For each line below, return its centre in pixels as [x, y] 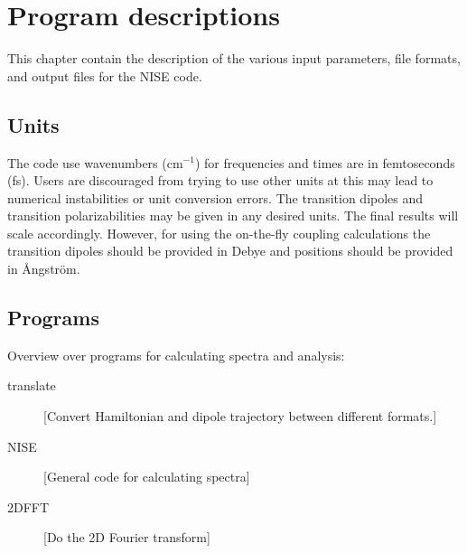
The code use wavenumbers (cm [95, 162]
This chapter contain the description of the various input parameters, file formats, [234, 58]
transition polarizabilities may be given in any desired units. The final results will [233, 216]
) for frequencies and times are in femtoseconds [325, 162]
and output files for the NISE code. [105, 75]
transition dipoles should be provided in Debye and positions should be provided [230, 251]
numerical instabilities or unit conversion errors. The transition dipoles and [215, 197]
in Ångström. [44, 269]
